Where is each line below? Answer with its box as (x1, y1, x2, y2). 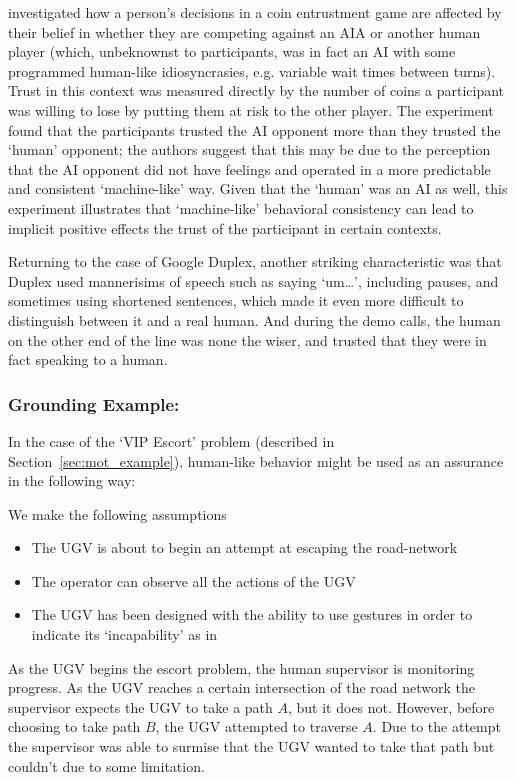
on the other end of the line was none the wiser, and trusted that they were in (8, 329, 487, 350)
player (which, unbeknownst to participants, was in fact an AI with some (8, 41, 456, 62)
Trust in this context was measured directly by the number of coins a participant (8, 80, 505, 101)
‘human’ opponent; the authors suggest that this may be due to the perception (8, 139, 491, 160)
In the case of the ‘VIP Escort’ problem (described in (8, 430, 335, 451)
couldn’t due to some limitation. (8, 755, 205, 776)
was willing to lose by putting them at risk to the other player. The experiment (8, 99, 494, 120)
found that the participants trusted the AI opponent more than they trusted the (8, 119, 501, 140)
